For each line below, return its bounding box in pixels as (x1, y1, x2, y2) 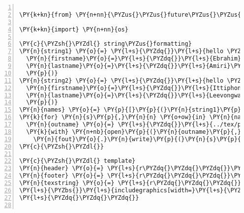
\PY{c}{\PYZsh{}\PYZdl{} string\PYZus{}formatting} (19, 40, 192, 48)
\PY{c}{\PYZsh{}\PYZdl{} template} (19, 157, 136, 165)
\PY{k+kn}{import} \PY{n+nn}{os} (19, 26, 128, 33)
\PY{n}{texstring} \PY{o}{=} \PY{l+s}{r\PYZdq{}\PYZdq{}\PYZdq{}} (19, 180, 242, 186)
